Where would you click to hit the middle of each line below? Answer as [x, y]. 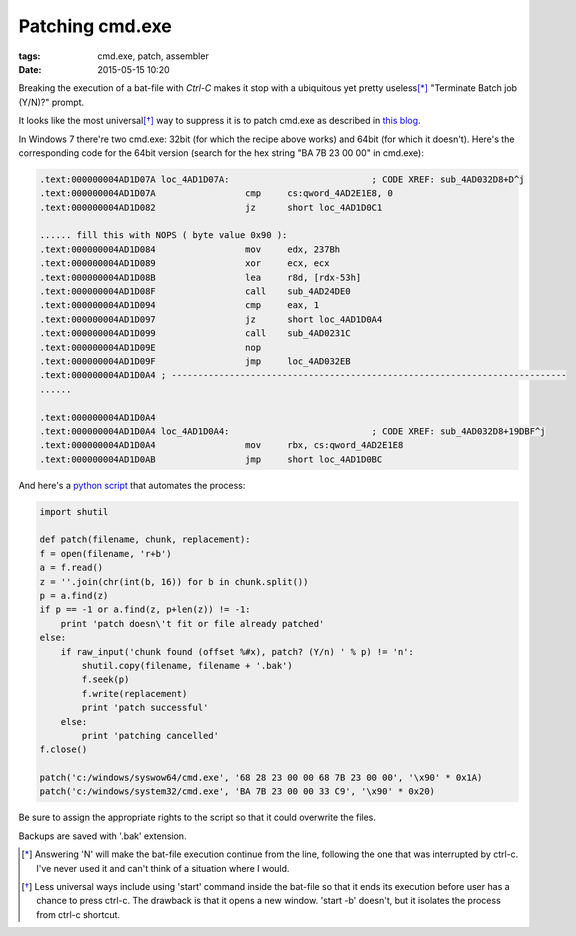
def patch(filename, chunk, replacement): [145, 539]
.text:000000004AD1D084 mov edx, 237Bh [190, 249]
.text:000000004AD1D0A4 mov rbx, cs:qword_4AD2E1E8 [221, 445]
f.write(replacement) [134, 693]
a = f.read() [71, 568]
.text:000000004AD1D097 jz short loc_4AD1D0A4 [211, 319]
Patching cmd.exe [95, 26]
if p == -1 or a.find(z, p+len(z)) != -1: [145, 609]
